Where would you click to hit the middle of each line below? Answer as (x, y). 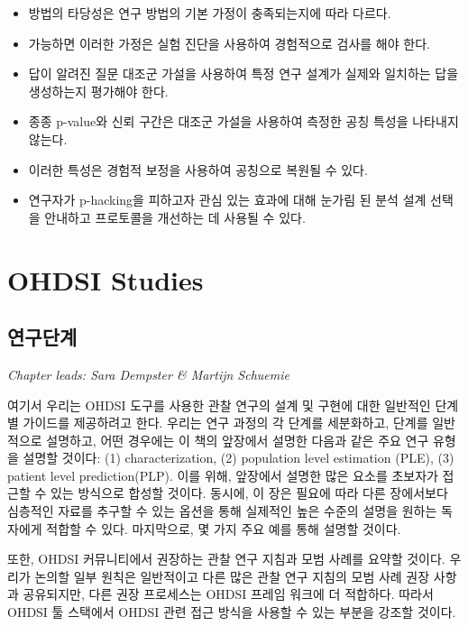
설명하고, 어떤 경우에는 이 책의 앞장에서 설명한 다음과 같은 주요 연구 (238, 440)
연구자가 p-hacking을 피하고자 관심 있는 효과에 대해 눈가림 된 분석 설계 (227, 200)
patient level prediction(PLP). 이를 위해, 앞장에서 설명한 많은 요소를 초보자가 (223, 475)
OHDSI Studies (106, 279)
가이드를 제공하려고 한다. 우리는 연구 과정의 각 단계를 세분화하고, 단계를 (225, 423)
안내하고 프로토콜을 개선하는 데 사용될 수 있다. (175, 217)
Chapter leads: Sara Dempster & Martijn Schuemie (148, 374)
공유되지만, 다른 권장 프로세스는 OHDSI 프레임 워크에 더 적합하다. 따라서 (228, 594)
